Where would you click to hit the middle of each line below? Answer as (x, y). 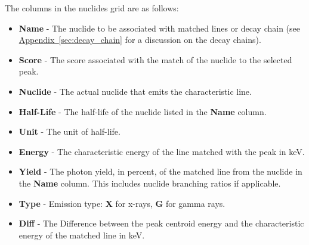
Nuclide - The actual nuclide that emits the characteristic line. (135, 91)
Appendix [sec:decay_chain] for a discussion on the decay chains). (140, 40)
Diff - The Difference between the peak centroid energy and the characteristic (161, 223)
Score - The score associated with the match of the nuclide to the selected (155, 59)
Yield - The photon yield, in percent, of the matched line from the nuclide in (160, 171)
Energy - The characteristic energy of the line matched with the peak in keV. (162, 151)
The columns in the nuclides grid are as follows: (92, 8)
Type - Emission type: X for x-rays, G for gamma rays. (122, 203)
